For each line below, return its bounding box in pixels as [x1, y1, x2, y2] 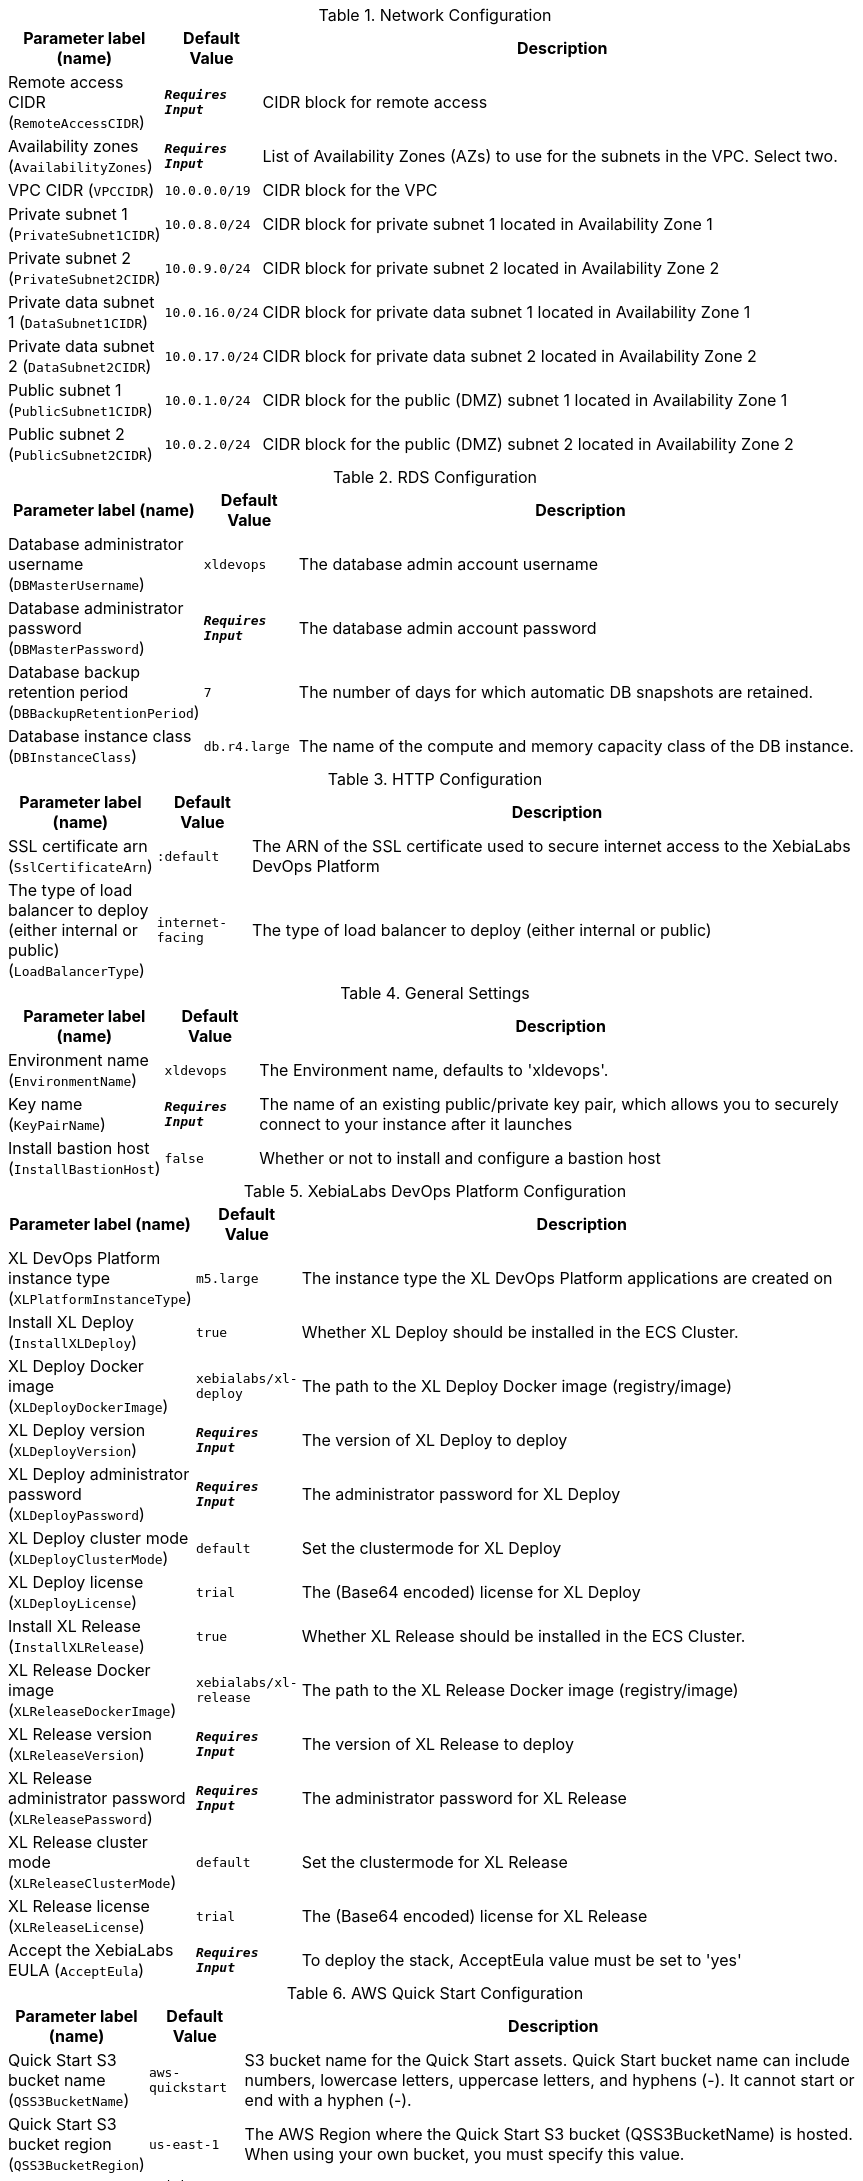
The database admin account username [298, 554, 599, 574]
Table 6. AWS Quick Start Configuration [286, 1983, 584, 2003]
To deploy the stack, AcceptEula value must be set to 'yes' [301, 1950, 742, 1970]
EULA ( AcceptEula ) [8, 1960, 145, 1980]
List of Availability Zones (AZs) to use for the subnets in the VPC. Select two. [262, 146, 838, 166]
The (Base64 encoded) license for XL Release [301, 1906, 648, 1926]
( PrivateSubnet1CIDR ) [8, 224, 161, 244]
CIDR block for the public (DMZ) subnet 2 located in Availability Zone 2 [262, 434, 794, 454]
